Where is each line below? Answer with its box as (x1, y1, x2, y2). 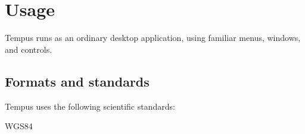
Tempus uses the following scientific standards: (5, 100, 175, 112)
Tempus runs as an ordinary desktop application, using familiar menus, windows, (5, 31, 301, 44)
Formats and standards (5, 72, 150, 90)
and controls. (5, 43, 52, 55)
